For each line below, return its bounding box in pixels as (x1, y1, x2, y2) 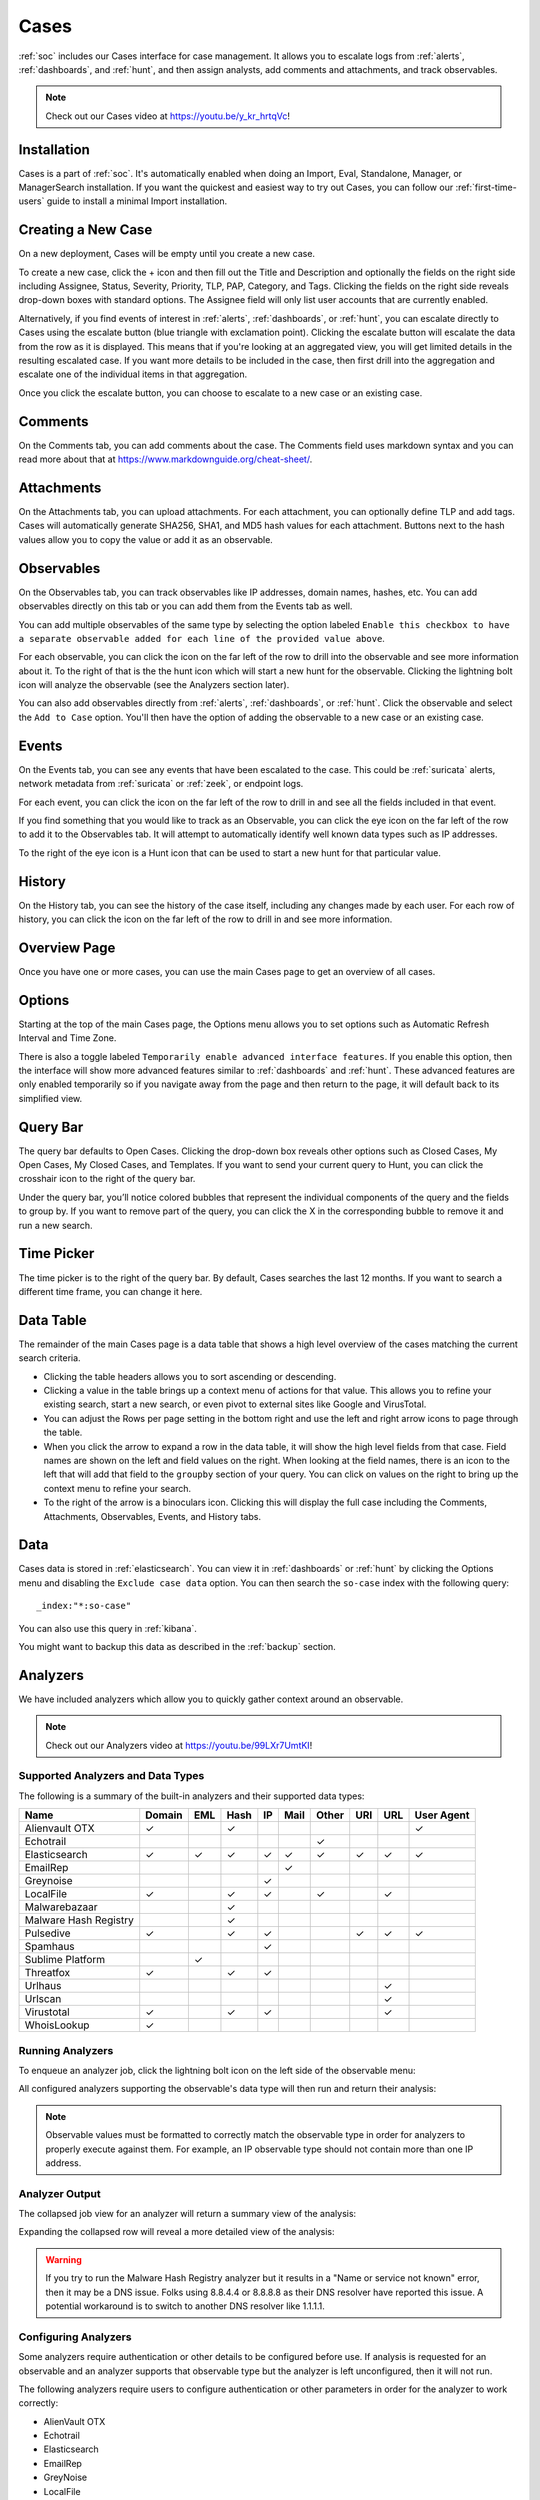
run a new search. (18, 1219, 94, 1231)
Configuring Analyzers (18, 2330, 132, 2344)
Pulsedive (24, 1926, 71, 1940)
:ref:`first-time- (455, 181, 517, 194)
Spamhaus (24, 1940, 75, 1954)
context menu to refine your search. (43, 1482, 192, 1494)
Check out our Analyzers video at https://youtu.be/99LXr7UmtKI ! (45, 1739, 313, 1751)
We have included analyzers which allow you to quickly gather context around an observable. (18, 1693, 404, 1705)
